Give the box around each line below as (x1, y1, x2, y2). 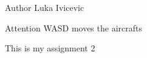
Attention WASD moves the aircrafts (5, 21, 142, 34)
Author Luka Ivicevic (5, 1, 84, 13)
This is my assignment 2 (5, 42, 95, 54)
